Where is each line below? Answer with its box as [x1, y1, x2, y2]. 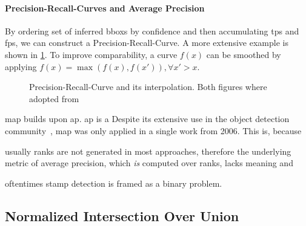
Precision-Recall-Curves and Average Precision [5, 1, 205, 14]
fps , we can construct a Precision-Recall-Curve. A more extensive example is [5, 36, 288, 49]
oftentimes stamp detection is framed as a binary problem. [5, 176, 222, 189]
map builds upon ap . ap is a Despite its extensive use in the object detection [5, 112, 290, 125]
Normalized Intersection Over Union [5, 206, 239, 225]
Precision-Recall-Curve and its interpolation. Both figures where [29, 80, 267, 93]
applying [5, 60, 37, 73]
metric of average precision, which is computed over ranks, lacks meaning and [5, 157, 293, 169]
